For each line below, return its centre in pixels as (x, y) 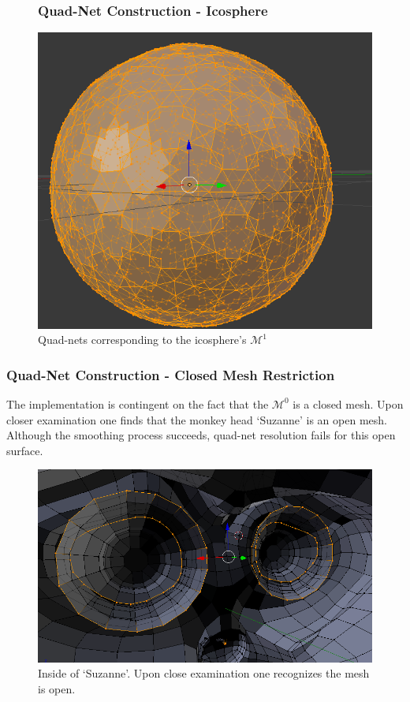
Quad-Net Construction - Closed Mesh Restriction (171, 374)
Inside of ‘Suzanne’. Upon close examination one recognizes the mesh (204, 673)
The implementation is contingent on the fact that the (138, 403)
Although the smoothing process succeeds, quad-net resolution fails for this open (201, 435)
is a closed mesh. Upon (348, 403)
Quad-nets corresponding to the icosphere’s (142, 340)
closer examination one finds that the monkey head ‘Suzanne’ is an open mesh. (197, 419)
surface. (25, 450)
